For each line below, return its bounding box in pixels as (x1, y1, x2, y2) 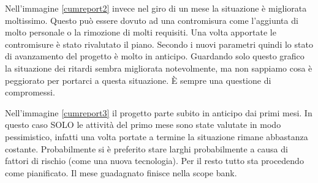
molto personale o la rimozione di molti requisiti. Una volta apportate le (5, 26, 276, 39)
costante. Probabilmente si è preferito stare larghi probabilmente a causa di (5, 142, 288, 155)
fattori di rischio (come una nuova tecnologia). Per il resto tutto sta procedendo (5, 154, 304, 167)
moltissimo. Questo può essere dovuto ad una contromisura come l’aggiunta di (5, 13, 298, 26)
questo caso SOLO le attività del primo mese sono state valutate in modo (5, 118, 281, 131)
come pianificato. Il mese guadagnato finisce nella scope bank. (5, 166, 237, 179)
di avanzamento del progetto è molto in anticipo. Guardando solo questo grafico (5, 50, 305, 62)
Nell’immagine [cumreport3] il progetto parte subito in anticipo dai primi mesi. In (5, 106, 312, 119)
